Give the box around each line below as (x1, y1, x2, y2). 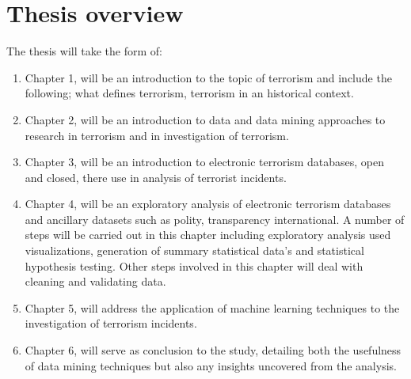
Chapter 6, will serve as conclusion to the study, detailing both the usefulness (25, 342, 401, 358)
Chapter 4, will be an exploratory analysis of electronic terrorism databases (25, 195, 391, 212)
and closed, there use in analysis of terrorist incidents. (25, 169, 287, 185)
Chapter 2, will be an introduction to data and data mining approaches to (25, 111, 386, 127)
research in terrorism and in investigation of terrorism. (25, 127, 289, 143)
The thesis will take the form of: (6, 43, 162, 59)
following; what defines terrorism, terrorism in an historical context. (25, 85, 354, 101)
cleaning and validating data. (25, 273, 166, 290)
